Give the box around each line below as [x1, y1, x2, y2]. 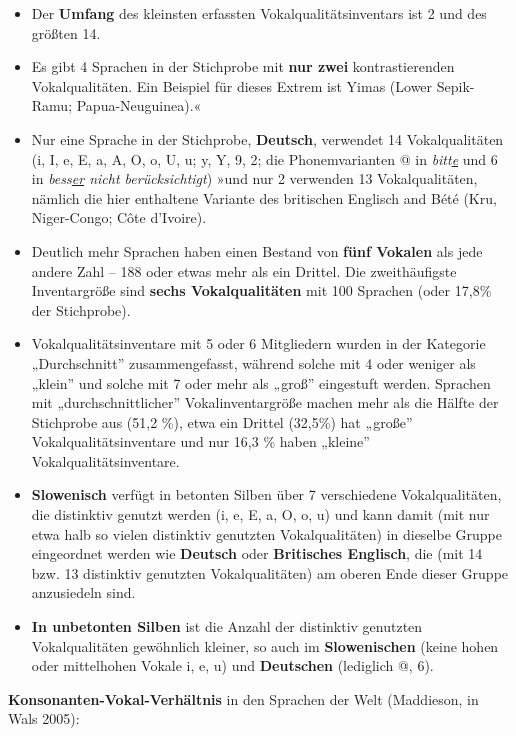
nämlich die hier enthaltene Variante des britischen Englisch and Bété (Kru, [31, 187, 497, 208]
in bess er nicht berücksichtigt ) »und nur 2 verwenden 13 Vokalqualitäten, [31, 168, 478, 189]
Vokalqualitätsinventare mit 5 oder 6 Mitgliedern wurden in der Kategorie [31, 333, 486, 354]
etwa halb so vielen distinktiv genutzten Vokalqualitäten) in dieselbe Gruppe [31, 523, 502, 544]
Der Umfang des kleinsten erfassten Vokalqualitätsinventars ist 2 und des [31, 3, 487, 23]
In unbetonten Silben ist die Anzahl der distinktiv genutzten [31, 616, 423, 637]
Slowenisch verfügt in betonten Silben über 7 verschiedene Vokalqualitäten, [31, 484, 502, 505]
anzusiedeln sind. [31, 582, 136, 603]
